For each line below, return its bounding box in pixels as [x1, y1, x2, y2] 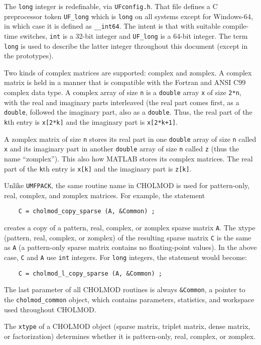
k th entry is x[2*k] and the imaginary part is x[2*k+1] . [4, 116, 178, 127]
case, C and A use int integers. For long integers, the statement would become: [4, 252, 247, 263]
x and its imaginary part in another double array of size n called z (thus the [4, 143, 239, 154]
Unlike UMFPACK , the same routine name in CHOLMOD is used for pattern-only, [4, 180, 250, 191]
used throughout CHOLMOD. [4, 304, 96, 314]
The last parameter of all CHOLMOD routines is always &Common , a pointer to [4, 284, 245, 295]
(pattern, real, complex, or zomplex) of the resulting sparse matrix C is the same [4, 232, 251, 242]
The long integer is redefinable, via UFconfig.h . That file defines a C [4, 1, 218, 11]
